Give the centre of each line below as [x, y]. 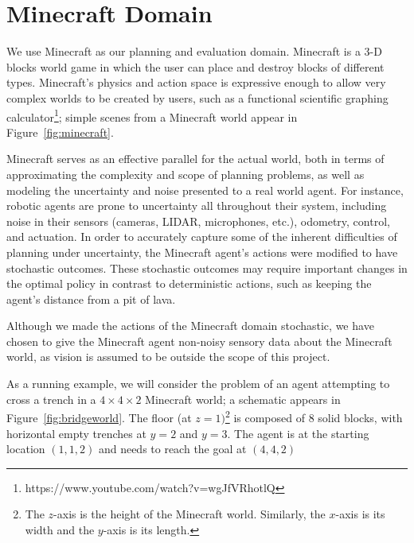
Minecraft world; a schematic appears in [243, 399]
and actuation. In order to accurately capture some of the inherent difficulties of [202, 237]
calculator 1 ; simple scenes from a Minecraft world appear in [152, 115]
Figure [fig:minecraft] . [60, 132]
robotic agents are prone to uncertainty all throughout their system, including [197, 206]
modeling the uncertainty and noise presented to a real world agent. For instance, [205, 190]
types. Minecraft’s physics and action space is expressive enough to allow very [196, 82]
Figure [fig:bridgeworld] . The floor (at [99, 417]
